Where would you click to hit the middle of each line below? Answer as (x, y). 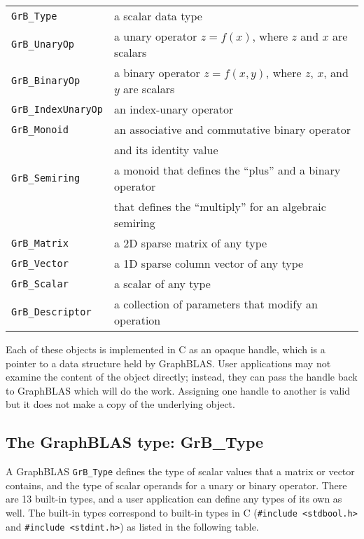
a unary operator (155, 36)
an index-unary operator (174, 109)
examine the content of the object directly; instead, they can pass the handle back (182, 377)
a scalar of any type (162, 284)
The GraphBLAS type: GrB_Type (135, 442)
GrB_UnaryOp (43, 44)
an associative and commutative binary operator (232, 129)
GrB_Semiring (46, 178)
